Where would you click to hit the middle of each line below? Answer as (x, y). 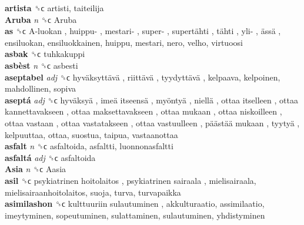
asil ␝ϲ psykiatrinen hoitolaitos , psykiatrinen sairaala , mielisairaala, (131, 180)
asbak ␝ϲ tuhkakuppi (45, 54)
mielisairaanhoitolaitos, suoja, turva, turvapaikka (93, 192)
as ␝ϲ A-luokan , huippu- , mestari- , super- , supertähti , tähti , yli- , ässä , (143, 31)
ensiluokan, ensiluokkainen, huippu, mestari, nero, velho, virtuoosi (124, 42)
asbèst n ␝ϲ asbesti (41, 65)
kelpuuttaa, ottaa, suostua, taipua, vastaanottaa (91, 134)
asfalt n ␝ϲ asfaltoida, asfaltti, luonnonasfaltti (89, 146)
